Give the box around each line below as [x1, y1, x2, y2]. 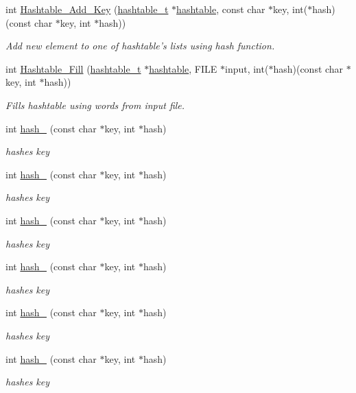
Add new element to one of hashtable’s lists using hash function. [5, 38, 275, 53]
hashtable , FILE [149, 61, 217, 75]
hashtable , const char [176, 2, 265, 16]
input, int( [224, 61, 269, 75]
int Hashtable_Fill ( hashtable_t [5, 61, 141, 75]
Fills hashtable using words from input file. [5, 97, 185, 112]
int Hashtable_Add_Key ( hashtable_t [5, 2, 169, 16]
